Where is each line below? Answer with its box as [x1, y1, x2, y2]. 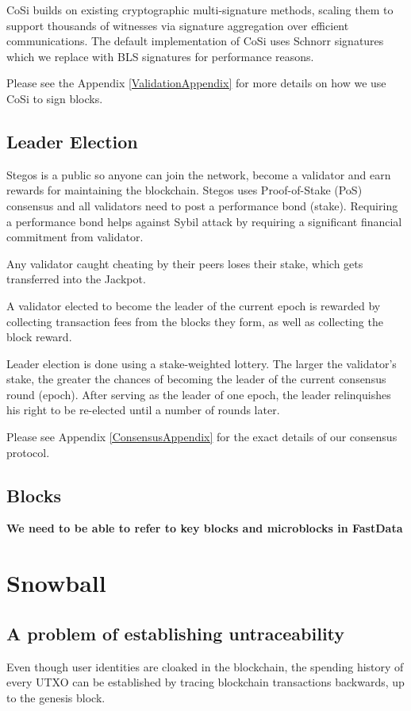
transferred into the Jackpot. [6, 271, 146, 287]
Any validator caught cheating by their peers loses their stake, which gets [6, 255, 363, 271]
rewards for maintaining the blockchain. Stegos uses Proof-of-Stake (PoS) [6, 182, 363, 198]
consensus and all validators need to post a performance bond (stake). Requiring [6, 197, 398, 213]
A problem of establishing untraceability [6, 621, 345, 645]
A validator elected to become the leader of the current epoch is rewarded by [6, 297, 381, 313]
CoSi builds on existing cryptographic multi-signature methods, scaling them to [6, 2, 394, 17]
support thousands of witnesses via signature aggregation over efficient [6, 17, 349, 33]
